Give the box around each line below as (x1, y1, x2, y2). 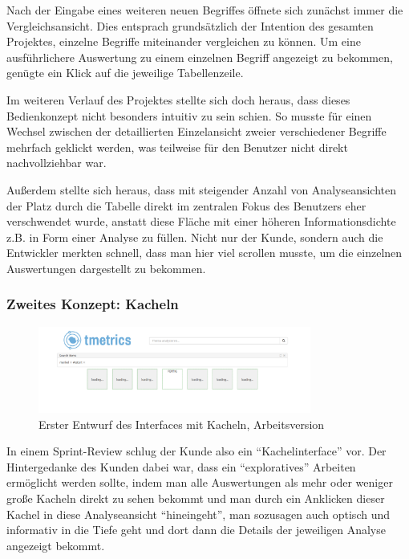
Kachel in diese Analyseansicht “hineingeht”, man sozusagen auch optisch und (6, 505, 390, 522)
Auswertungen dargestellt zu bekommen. (6, 259, 206, 276)
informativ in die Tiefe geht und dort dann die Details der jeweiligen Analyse (6, 521, 386, 538)
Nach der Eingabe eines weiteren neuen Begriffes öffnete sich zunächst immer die (6, 2, 403, 18)
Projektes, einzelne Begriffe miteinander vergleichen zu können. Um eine (6, 33, 361, 50)
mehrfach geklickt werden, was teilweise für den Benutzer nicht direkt (6, 138, 348, 155)
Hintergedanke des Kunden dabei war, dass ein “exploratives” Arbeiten (6, 458, 356, 475)
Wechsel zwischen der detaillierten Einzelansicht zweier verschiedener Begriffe (6, 123, 387, 140)
